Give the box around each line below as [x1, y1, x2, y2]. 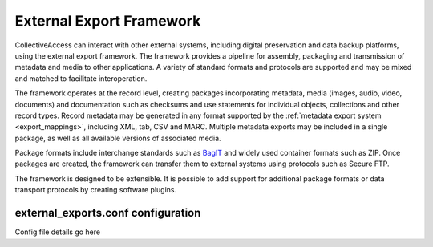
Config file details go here [14, 227, 100, 237]
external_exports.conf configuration [14, 206, 201, 220]
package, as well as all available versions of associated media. [14, 133, 221, 143]
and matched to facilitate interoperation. [14, 73, 148, 83]
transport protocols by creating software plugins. [14, 185, 177, 195]
